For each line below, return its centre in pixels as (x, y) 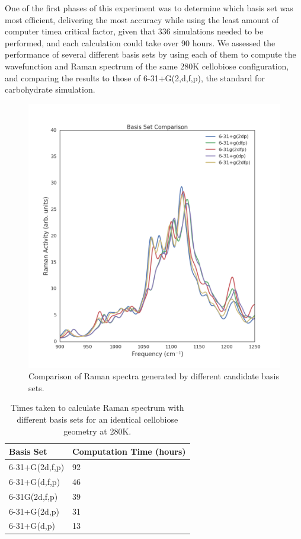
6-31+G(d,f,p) (35, 481)
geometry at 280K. (97, 431)
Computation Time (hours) (129, 451)
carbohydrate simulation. (50, 89)
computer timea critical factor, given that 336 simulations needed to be (134, 31)
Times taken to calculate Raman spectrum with (97, 408)
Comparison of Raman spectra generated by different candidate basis (154, 376)
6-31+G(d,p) (32, 526)
